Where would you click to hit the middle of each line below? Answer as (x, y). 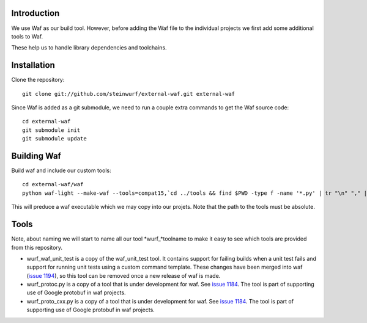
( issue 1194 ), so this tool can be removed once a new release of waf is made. (124, 275)
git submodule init (51, 130)
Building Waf (36, 156)
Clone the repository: (38, 80)
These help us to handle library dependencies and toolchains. (89, 48)
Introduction (35, 13)
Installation (33, 65)
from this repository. (37, 247)
